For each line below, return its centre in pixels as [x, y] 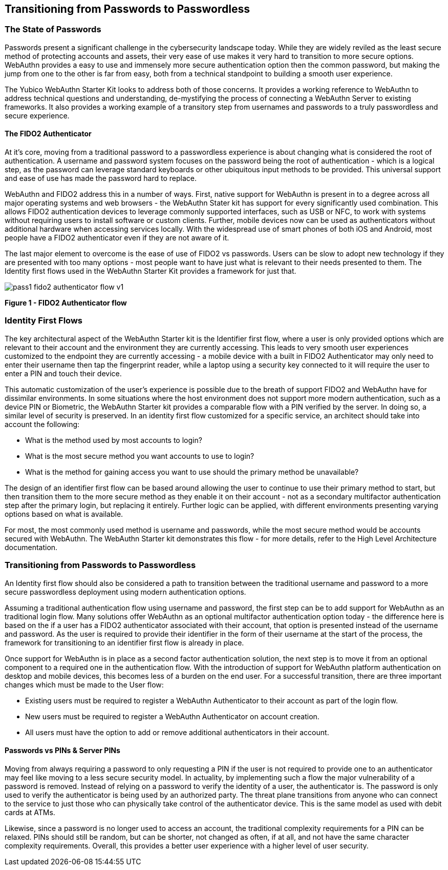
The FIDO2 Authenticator [48, 134]
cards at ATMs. [30, 812]
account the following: [42, 424]
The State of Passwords [53, 29]
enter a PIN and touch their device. [63, 373]
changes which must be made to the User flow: [84, 684]
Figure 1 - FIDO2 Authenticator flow [66, 303]
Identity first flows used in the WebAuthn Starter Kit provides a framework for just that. [151, 271]
